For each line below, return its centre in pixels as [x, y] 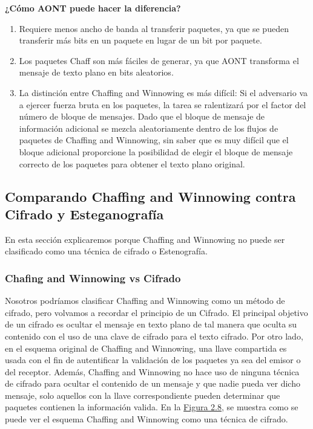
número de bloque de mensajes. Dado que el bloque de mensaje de [142, 116]
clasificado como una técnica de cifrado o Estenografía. [106, 251]
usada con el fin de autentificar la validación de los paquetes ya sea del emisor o [153, 360]
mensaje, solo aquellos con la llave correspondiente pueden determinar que [143, 395]
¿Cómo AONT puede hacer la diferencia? [93, 8]
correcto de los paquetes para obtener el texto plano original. [132, 163]
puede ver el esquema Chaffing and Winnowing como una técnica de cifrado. [147, 419]
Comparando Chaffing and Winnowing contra [150, 196]
